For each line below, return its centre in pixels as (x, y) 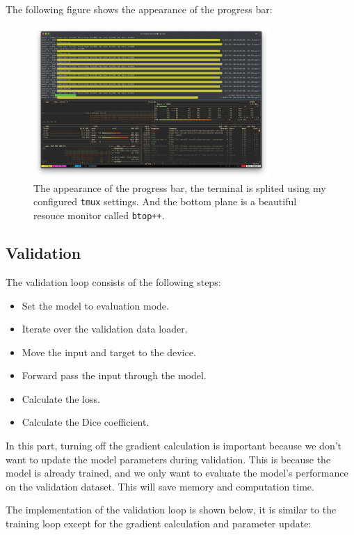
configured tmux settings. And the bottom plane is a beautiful (165, 201)
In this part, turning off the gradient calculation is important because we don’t (174, 446)
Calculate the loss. (61, 398)
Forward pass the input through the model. (114, 375)
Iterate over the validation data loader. (105, 329)
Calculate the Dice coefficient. (86, 422)
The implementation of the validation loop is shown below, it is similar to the (171, 510)
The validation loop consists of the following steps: (113, 281)
